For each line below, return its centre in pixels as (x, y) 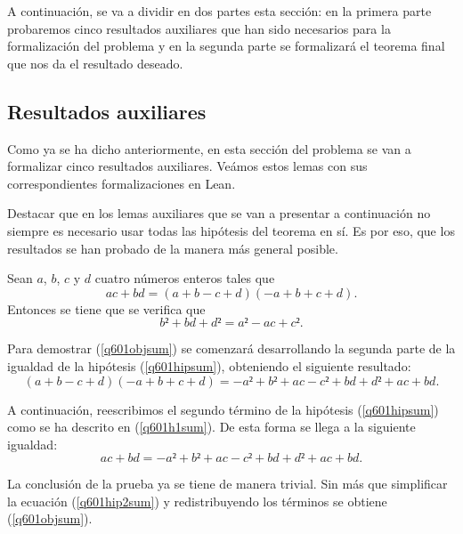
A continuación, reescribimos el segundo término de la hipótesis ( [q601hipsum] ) (223, 409)
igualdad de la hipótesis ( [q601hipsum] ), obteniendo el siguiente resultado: (209, 365)
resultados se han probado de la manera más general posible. (173, 248)
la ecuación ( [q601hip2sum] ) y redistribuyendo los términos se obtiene (197, 501)
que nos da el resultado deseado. (95, 63)
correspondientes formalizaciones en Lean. (122, 183)
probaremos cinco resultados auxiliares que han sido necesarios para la (199, 28)
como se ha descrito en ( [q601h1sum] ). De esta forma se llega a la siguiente (211, 427)
